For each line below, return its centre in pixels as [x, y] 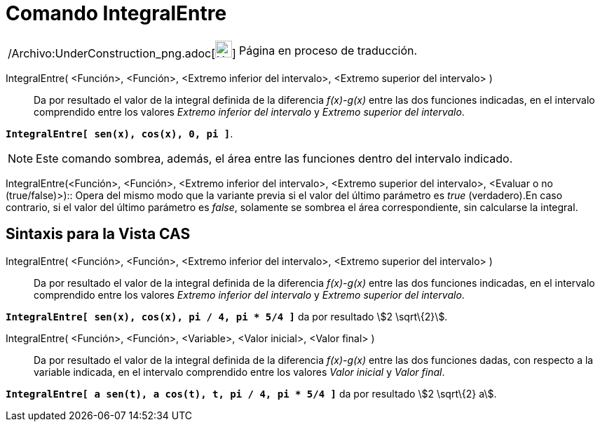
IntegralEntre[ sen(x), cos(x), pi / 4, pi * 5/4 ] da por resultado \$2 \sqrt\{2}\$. [227, 316]
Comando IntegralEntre [116, 13]
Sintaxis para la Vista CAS [98, 234]
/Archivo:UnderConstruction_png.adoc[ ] [122, 53]
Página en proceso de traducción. [328, 50]
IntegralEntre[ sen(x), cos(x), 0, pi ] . [120, 133]
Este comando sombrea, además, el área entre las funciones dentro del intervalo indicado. [274, 158]
